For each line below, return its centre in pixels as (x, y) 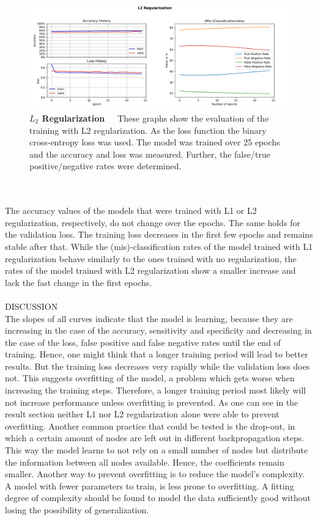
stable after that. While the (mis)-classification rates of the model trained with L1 (159, 246)
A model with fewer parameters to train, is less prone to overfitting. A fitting (150, 485)
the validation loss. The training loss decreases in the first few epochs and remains (159, 234)
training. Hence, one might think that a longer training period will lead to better (157, 354)
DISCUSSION (31, 306)
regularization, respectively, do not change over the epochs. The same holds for (153, 222)
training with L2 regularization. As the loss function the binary (148, 130)
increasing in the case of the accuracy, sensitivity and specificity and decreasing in (158, 330)
